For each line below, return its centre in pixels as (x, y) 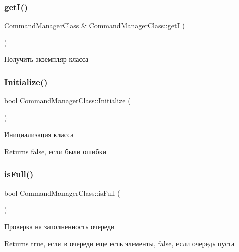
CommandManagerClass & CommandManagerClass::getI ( (95, 25)
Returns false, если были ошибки (55, 151)
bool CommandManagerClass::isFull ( (62, 192)
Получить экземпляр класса (46, 59)
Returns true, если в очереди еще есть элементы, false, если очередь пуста (119, 243)
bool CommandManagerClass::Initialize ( (67, 101)
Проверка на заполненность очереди (59, 226)
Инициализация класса (39, 134)
